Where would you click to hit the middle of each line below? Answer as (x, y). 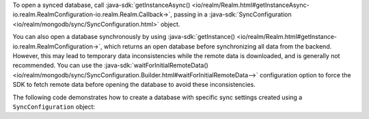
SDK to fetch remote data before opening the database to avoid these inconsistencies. (134, 85)
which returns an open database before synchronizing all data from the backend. (218, 46)
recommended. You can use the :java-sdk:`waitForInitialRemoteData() (110, 66)
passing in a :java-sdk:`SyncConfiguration (232, 14)
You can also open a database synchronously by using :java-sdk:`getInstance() (124, 37)
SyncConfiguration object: (54, 107)
